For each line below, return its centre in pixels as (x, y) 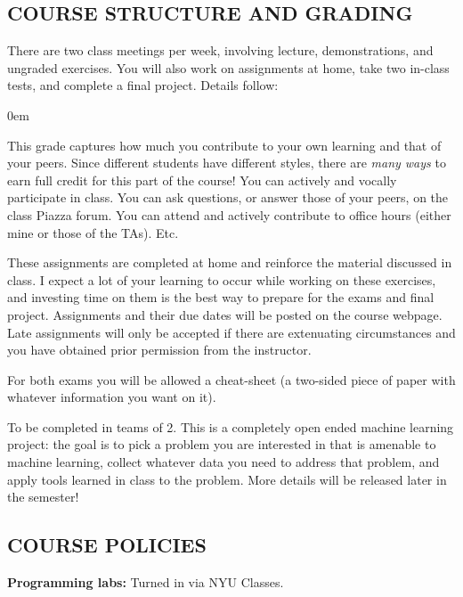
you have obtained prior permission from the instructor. (159, 350)
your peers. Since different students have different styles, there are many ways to (227, 163)
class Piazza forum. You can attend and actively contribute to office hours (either (229, 214)
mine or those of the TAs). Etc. (93, 232)
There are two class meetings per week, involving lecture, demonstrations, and (220, 50)
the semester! (43, 497)
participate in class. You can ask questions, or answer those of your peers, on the (228, 197)
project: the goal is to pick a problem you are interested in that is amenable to (222, 444)
